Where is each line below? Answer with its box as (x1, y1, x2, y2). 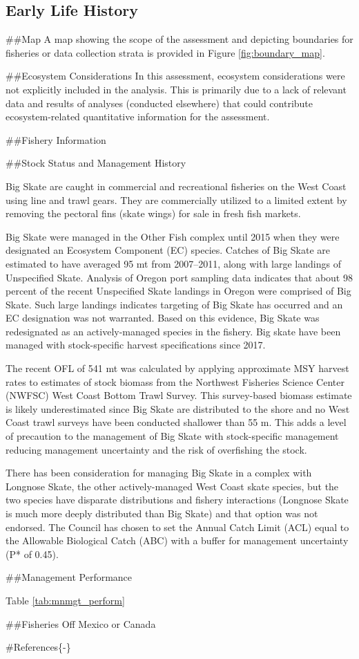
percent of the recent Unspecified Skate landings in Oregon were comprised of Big (6, 284, 351, 298)
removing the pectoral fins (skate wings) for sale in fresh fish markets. (6, 206, 301, 221)
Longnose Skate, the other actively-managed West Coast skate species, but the (6, 479, 339, 493)
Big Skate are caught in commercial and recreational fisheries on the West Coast (6, 178, 347, 193)
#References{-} (6, 640, 71, 654)
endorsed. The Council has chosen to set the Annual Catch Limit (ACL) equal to (6, 519, 349, 534)
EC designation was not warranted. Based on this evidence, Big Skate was (6, 310, 320, 325)
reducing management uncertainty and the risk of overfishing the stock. (6, 442, 307, 456)
